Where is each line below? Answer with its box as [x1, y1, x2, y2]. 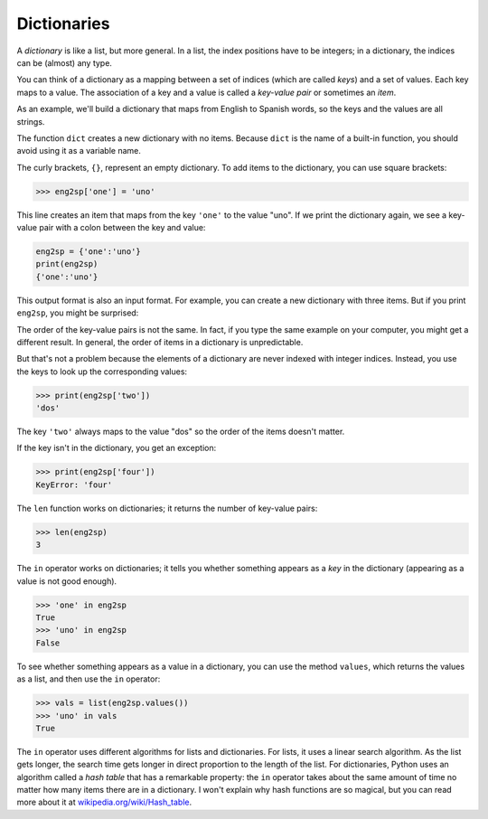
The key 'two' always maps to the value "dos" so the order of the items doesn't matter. [16, 426, 345, 438]
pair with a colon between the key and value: [39, 222, 206, 233]
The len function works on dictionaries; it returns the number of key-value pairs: [16, 503, 318, 513]
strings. [16, 116, 45, 127]
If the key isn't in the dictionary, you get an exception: [16, 443, 217, 454]
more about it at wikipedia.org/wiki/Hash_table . [16, 796, 192, 808]
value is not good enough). [16, 575, 117, 587]
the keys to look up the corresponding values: [16, 366, 188, 377]
